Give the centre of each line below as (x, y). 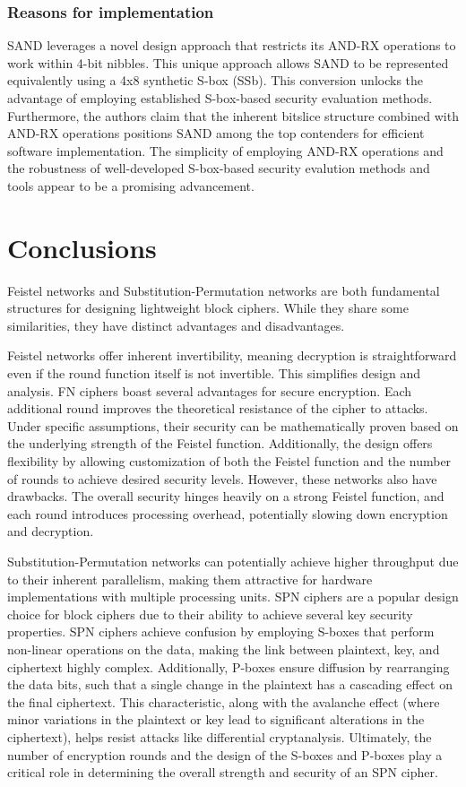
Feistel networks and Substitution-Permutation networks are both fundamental (224, 290)
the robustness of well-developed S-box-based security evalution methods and (219, 168)
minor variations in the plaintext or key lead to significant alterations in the (216, 719)
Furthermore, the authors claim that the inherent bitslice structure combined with (233, 115)
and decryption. (51, 531)
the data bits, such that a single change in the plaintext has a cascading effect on (230, 684)
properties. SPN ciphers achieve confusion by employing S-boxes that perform (221, 631)
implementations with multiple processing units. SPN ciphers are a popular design (233, 597)
